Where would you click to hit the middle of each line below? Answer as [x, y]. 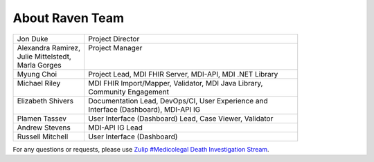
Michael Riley [39, 83]
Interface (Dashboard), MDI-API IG [144, 109]
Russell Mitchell [43, 136]
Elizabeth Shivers [45, 101]
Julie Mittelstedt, [44, 57]
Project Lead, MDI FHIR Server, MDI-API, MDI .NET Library [183, 74]
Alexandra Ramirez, [49, 48]
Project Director [114, 39]
